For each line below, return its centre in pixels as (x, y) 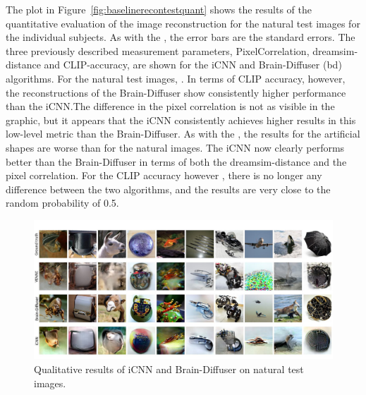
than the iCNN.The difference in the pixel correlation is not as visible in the (170, 106)
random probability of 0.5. (62, 203)
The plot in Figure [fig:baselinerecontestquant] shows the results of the (159, 9)
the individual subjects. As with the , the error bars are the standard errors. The (181, 37)
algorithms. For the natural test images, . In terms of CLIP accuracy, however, (176, 78)
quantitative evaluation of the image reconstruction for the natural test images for (183, 23)
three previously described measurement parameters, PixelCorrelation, (158, 50)
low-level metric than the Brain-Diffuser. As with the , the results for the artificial (183, 134)
